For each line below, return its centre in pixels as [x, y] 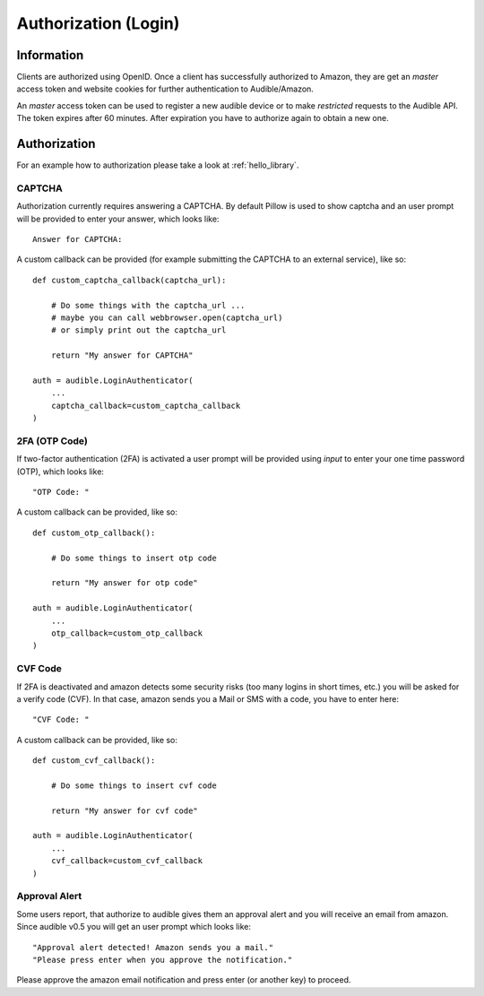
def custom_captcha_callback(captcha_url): [130, 280]
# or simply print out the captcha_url [138, 330]
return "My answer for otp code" [125, 583]
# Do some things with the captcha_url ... [148, 305]
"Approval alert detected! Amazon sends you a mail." [153, 947]
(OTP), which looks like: [60, 472]
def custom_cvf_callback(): [94, 761]
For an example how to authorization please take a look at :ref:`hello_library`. [158, 165]
